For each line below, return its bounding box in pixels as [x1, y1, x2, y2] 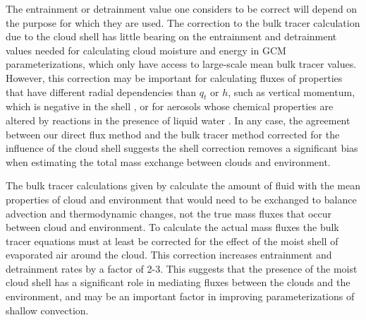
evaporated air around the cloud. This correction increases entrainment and [6, 247, 332, 262]
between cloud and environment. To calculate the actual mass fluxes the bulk [6, 220, 339, 235]
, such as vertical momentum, [228, 84, 355, 99]
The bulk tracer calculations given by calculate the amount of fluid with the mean [6, 178, 361, 193]
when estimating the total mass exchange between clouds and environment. [6, 154, 331, 169]
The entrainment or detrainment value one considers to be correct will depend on [6, 1, 358, 16]
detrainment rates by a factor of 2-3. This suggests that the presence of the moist [6, 261, 358, 275]
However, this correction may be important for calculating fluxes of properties [6, 70, 343, 85]
